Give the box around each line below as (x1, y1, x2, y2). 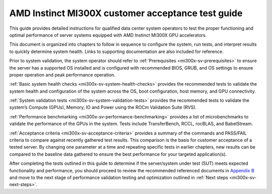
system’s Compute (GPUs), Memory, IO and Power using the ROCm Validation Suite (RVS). (9, 104, 197, 110)
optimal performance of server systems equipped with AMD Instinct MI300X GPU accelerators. (9, 32, 207, 38)
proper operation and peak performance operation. (9, 72, 116, 78)
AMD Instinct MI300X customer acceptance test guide (9, 8, 243, 19)
